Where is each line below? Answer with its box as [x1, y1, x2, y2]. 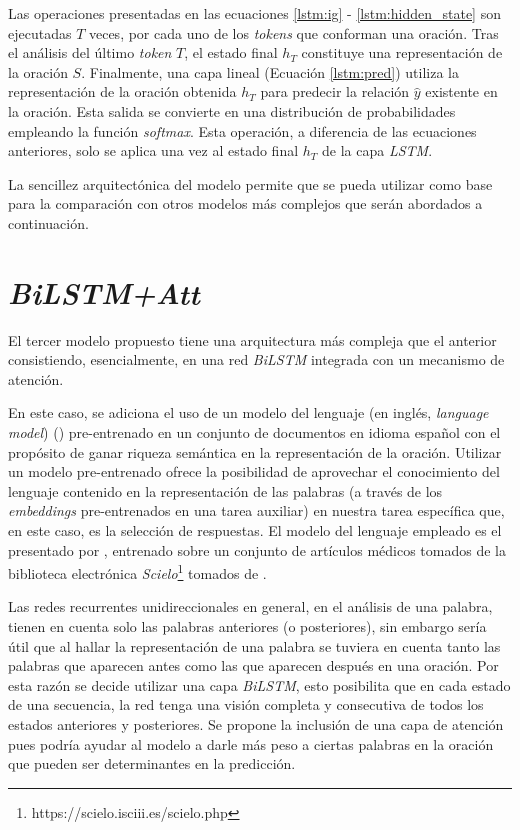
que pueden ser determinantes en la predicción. [8, 753, 296, 774]
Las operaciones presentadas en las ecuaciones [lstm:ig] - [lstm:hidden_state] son [8, 3, 501, 23]
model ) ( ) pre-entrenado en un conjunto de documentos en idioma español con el [8, 422, 501, 443]
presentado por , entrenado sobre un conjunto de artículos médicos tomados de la [8, 539, 506, 560]
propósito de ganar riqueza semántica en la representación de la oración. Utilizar [8, 441, 502, 462]
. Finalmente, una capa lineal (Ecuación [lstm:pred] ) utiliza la [81, 61, 459, 82]
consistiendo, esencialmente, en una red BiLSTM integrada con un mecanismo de [8, 349, 505, 370]
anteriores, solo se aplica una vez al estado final [8, 140, 299, 161]
